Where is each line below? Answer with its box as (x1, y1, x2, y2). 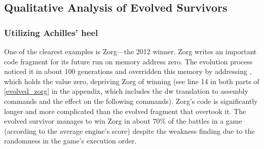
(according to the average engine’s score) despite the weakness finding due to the (4, 125, 255, 136)
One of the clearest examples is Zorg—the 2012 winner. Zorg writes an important (4, 46, 257, 56)
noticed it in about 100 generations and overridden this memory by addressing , (4, 66, 252, 77)
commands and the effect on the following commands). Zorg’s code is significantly (4, 95, 258, 106)
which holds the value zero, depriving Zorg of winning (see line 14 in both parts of (4, 76, 259, 86)
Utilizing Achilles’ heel (4, 26, 98, 39)
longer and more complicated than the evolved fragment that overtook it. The (4, 105, 246, 116)
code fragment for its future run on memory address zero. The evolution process (4, 56, 253, 66)
